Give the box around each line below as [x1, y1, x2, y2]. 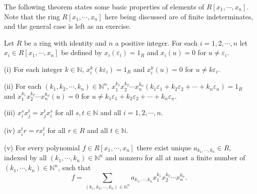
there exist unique [137, 142, 191, 152]
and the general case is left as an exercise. [4, 21, 131, 31]
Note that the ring [4, 11, 60, 21]
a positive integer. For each [115, 37, 198, 48]
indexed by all [4, 152, 47, 163]
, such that [58, 162, 91, 173]
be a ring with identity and [24, 37, 107, 48]
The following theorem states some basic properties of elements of [4, 1, 204, 11]
